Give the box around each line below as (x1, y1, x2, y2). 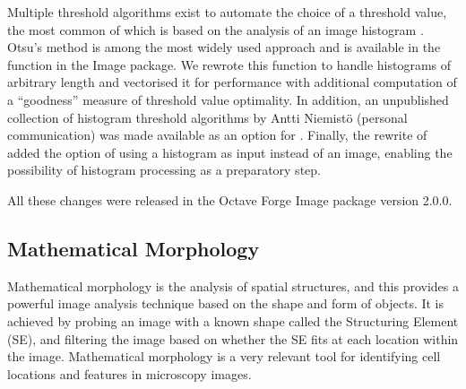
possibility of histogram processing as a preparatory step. (7, 160, 321, 179)
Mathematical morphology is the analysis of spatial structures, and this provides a (7, 276, 460, 295)
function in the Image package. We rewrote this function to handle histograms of (7, 55, 452, 73)
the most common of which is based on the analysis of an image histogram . (7, 20, 424, 39)
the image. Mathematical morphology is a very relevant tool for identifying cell (7, 347, 441, 366)
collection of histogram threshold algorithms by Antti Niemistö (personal (7, 108, 408, 126)
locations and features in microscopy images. (7, 364, 252, 383)
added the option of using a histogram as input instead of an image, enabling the (7, 143, 453, 161)
